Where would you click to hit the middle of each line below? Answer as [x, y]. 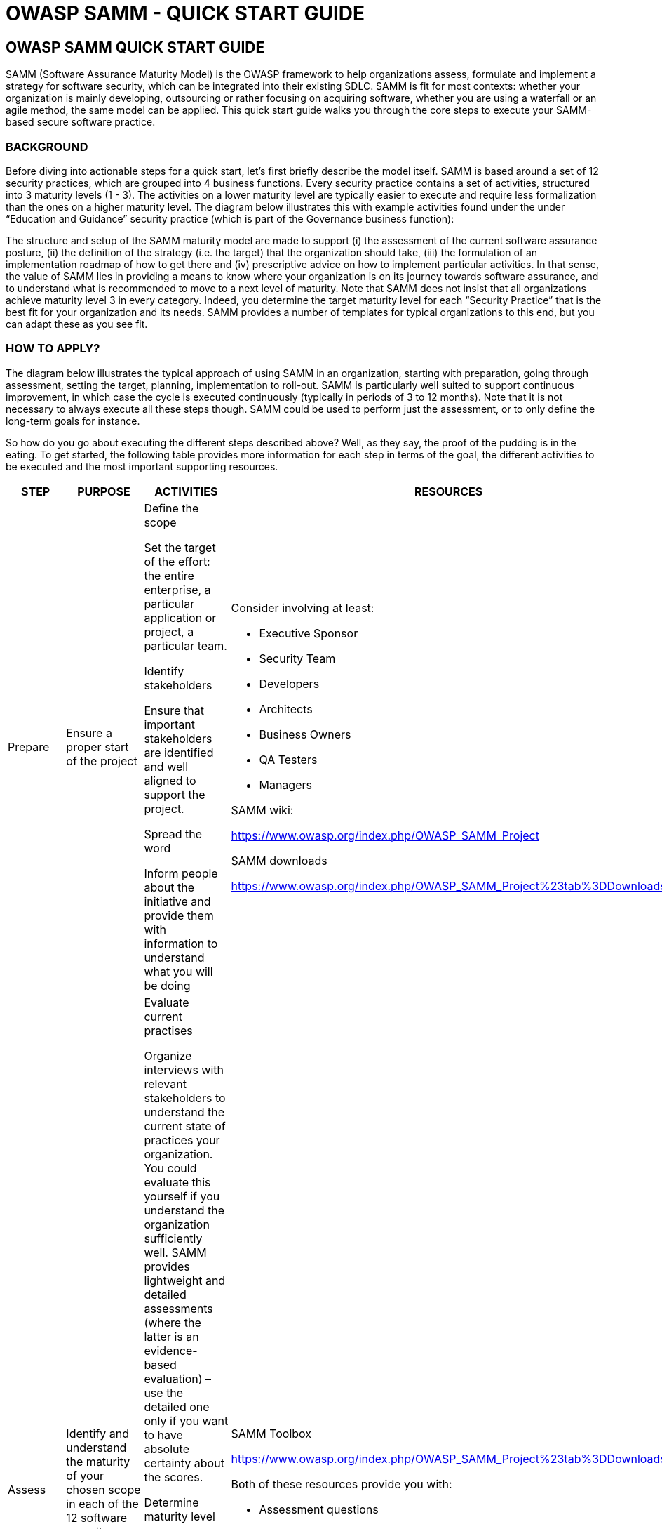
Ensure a [89, 733]
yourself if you [182, 1196]
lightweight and [185, 1280]
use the [164, 1392]
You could [170, 1168]
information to [181, 943]
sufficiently [173, 1238]
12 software [97, 1517]
